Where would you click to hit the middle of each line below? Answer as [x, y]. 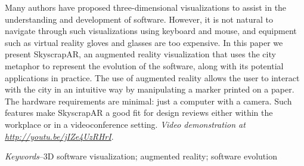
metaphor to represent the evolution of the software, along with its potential [144, 65]
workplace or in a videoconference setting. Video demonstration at [125, 124]
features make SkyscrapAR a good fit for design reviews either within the [139, 113]
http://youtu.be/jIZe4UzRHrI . [59, 136]
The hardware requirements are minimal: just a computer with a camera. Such [148, 101]
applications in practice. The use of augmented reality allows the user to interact [152, 77]
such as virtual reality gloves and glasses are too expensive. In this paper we [144, 42]
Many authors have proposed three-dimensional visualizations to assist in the [146, 7]
